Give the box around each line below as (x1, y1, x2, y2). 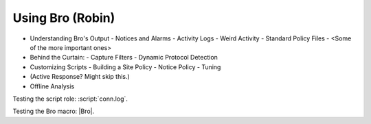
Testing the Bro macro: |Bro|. (12, 107, 95, 116)
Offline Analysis (30, 82, 75, 90)
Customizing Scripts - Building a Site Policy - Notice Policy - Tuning (30, 62, 221, 71)
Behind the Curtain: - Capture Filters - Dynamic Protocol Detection (30, 53, 218, 62)
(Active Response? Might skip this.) (30, 73, 130, 81)
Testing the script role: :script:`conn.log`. (12, 95, 128, 103)
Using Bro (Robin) (12, 10, 115, 25)
